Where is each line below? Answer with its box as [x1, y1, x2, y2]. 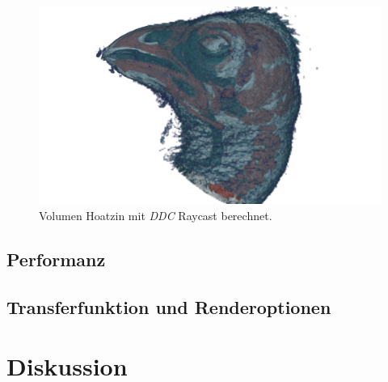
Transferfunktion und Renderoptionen [6, 294, 331, 319]
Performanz [6, 246, 106, 271]
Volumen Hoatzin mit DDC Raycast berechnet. [39, 206, 272, 223]
